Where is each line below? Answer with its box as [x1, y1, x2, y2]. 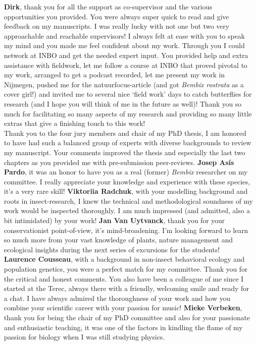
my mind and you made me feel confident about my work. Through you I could [4, 40, 245, 51]
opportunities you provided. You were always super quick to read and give [4, 11, 229, 21]
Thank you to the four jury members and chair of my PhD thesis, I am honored [4, 127, 247, 138]
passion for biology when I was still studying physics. [4, 332, 165, 342]
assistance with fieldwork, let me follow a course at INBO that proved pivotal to [4, 59, 248, 70]
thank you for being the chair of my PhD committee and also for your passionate [4, 312, 250, 322]
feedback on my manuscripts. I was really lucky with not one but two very [4, 21, 229, 31]
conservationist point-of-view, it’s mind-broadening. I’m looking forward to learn [4, 225, 248, 235]
